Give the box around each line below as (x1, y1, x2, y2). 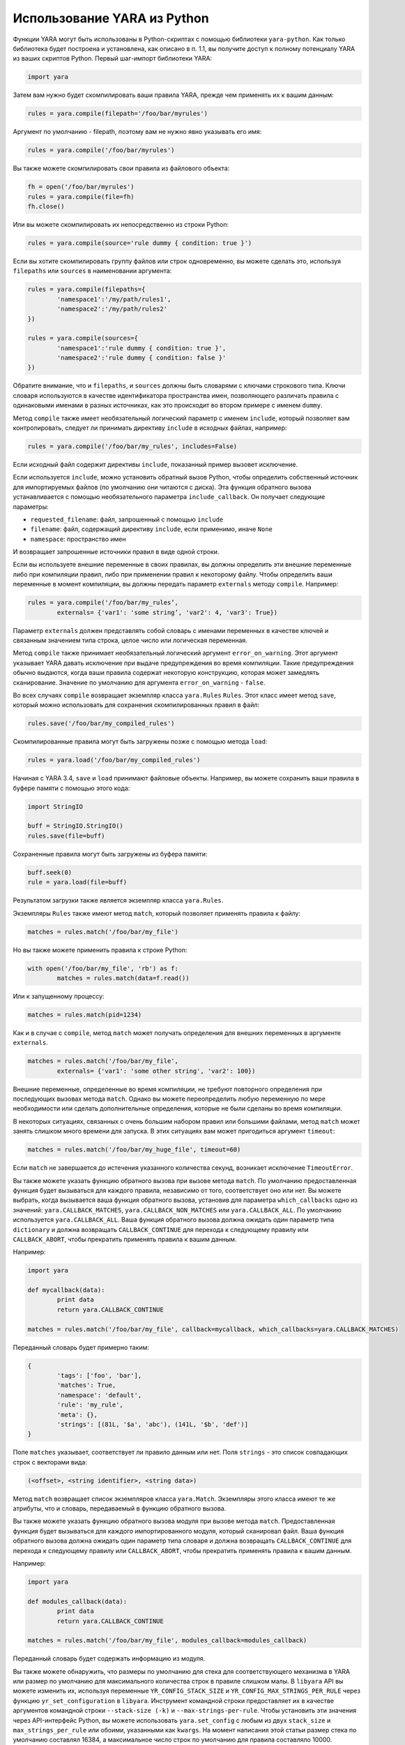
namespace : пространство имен (30, 535, 127, 543)
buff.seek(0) (27, 868, 72, 876)
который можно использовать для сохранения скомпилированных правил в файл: (13, 701, 260, 709)
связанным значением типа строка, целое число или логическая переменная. (13, 636, 247, 645)
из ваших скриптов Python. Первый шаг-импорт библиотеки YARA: (13, 54, 213, 63)
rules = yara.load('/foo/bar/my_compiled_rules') (27, 756, 201, 764)
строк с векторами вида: (13, 1457, 87, 1466)
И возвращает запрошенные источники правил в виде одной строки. (13, 548, 220, 556)
